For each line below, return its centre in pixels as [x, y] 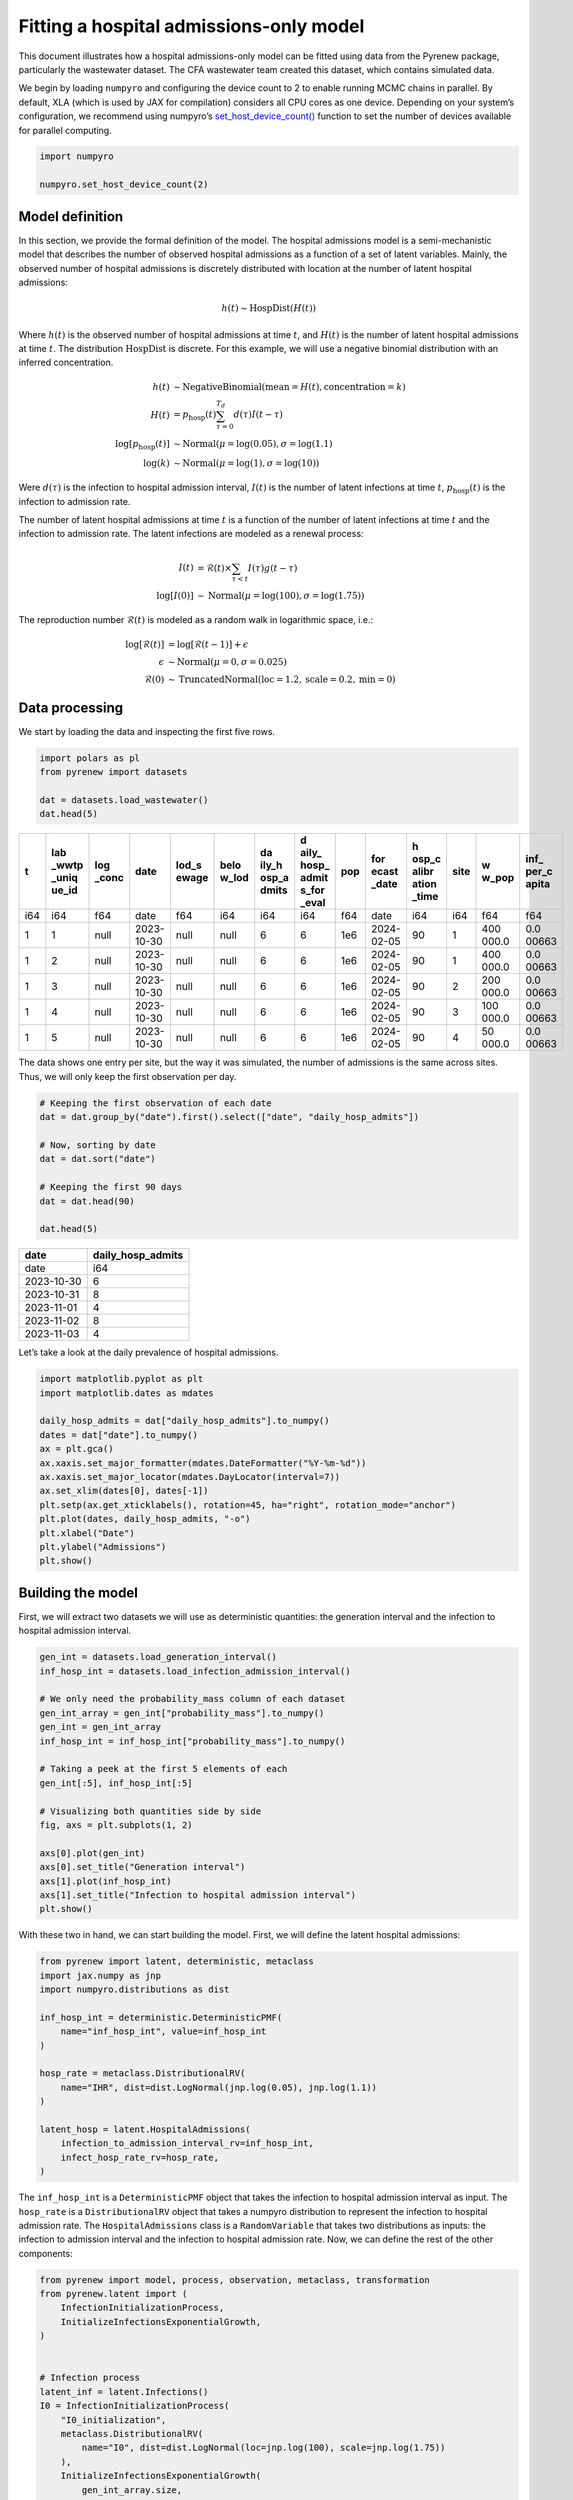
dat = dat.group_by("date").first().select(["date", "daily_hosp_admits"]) [229, 1117]
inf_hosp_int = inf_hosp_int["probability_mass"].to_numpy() [192, 1741]
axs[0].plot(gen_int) [92, 1853]
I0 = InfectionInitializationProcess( [134, 2406]
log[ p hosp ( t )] [142, 445]
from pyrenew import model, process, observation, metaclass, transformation [234, 2279]
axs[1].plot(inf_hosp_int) [105, 1881]
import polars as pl [89, 758]
